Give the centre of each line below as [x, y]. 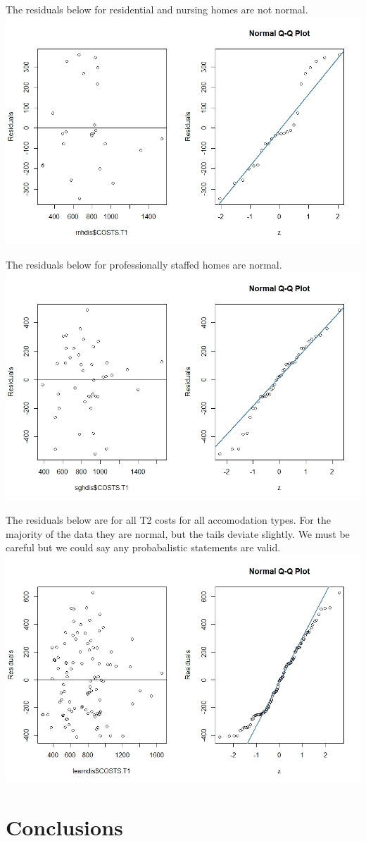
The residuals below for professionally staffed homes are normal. [144, 264]
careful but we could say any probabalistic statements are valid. [143, 547]
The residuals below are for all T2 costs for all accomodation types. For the [168, 519]
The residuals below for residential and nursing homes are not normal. [157, 9]
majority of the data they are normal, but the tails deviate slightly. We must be [178, 533]
